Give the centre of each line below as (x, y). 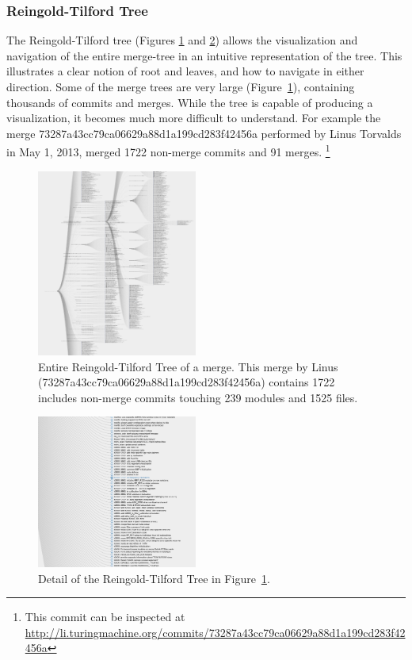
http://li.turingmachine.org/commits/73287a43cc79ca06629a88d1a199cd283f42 (215, 632)
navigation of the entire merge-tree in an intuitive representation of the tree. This (204, 55)
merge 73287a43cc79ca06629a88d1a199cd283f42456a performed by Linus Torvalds (204, 133)
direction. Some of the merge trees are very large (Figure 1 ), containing (181, 86)
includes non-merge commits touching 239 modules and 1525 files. (198, 397)
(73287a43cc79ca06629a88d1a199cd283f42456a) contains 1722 (187, 382)
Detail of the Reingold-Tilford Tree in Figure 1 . (154, 578)
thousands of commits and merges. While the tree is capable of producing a (190, 102)
